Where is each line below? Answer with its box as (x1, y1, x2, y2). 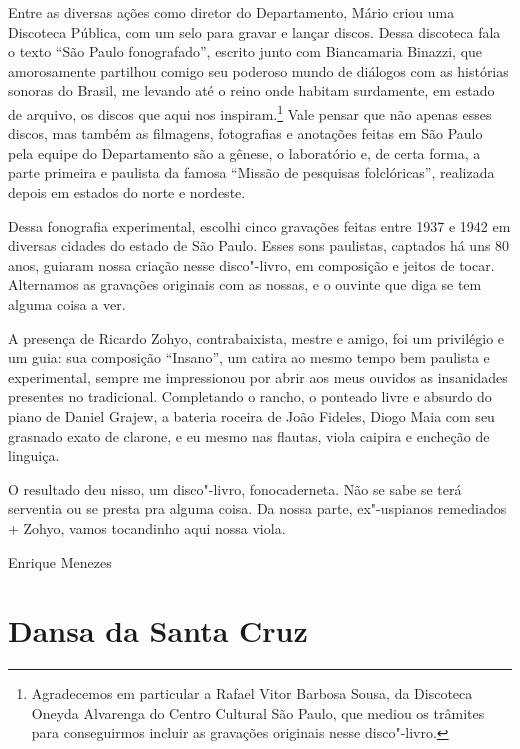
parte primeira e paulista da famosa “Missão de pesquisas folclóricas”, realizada (8, 162, 495, 183)
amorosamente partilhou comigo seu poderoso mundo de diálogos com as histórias (8, 60, 509, 81)
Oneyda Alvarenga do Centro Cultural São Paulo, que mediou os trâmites (31, 702, 485, 723)
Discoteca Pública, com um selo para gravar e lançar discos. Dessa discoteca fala (8, 21, 501, 42)
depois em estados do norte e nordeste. (8, 182, 246, 202)
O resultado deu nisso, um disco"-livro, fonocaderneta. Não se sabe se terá (8, 478, 462, 499)
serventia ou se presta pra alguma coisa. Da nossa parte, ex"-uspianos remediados (8, 498, 507, 519)
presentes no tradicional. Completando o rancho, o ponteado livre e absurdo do (8, 386, 492, 407)
